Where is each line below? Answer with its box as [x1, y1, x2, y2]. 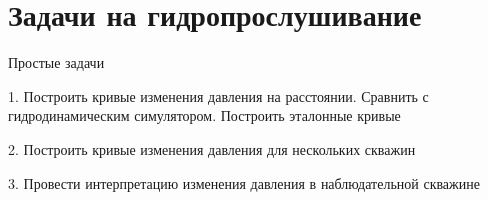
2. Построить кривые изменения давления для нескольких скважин [8, 138, 416, 159]
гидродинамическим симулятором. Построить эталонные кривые [8, 105, 401, 126]
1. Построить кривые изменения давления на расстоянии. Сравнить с [8, 85, 429, 106]
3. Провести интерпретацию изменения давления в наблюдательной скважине [8, 172, 480, 193]
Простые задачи [8, 52, 105, 73]
